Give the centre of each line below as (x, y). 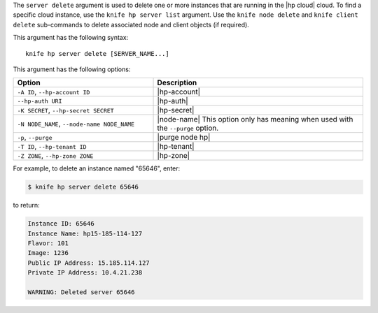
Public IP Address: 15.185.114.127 (89, 263)
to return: (26, 205)
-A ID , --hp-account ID (54, 92)
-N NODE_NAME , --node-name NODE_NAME (76, 124)
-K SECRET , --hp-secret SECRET (66, 110)
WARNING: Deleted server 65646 (82, 292)
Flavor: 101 (48, 243)
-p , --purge (35, 138)
